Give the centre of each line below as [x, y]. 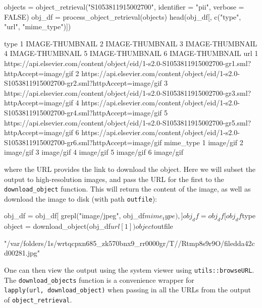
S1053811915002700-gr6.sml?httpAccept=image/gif [83, 142]
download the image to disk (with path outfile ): [81, 198]
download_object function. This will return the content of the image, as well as [127, 189]
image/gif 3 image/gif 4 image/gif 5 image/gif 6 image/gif [94, 152]
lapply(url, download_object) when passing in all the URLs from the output [127, 290]
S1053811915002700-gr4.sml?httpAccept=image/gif [83, 112]
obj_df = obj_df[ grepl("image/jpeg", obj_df [74, 215]
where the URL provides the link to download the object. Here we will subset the [130, 169]
